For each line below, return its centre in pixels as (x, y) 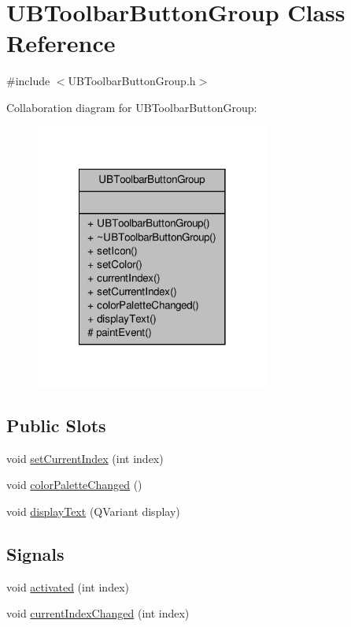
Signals (35, 553)
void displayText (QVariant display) (93, 511)
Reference (61, 43)
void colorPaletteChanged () (74, 485)
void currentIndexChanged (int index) (98, 613)
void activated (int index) (68, 586)
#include (28, 81)
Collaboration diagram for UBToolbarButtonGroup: (132, 107)
